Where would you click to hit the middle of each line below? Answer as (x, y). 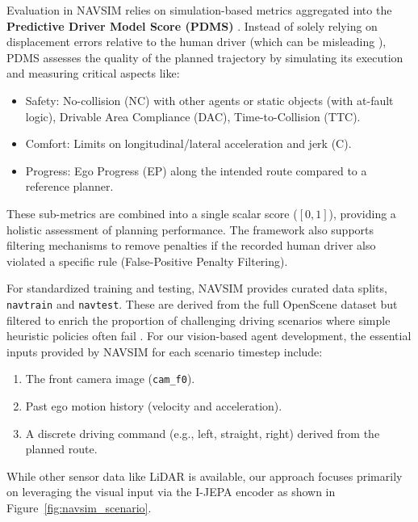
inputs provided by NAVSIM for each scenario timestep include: (165, 351)
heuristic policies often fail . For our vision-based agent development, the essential (209, 336)
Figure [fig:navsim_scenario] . (79, 507)
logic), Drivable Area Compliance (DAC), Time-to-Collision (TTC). (193, 116)
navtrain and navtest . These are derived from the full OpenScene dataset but (202, 303)
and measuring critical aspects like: (93, 73)
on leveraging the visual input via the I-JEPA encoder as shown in (171, 492)
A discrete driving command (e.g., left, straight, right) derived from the (203, 433)
